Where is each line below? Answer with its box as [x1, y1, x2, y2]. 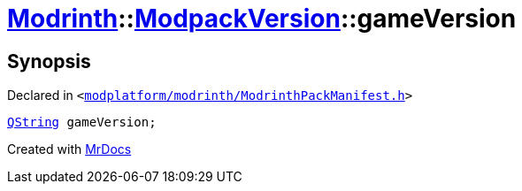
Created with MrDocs [7, 141, 132, 157]
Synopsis [7, 50, 91, 73]
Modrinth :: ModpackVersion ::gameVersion [7, 4, 517, 34]
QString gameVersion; [7, 115, 157, 130]
